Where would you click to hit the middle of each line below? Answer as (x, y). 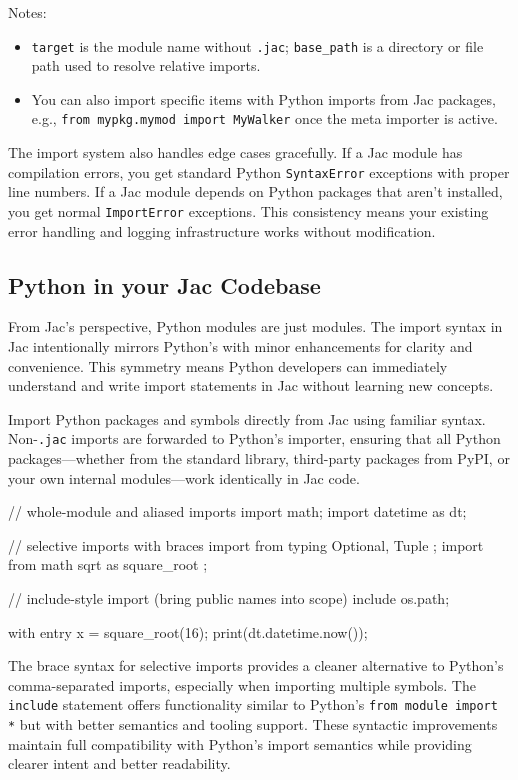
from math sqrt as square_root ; (108, 564)
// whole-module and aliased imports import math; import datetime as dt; (237, 511)
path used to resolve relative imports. (146, 65)
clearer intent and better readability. (119, 763)
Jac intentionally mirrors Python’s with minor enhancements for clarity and (240, 345)
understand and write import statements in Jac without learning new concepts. (251, 385)
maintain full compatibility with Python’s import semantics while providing (240, 743)
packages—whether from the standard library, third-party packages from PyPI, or (259, 458)
